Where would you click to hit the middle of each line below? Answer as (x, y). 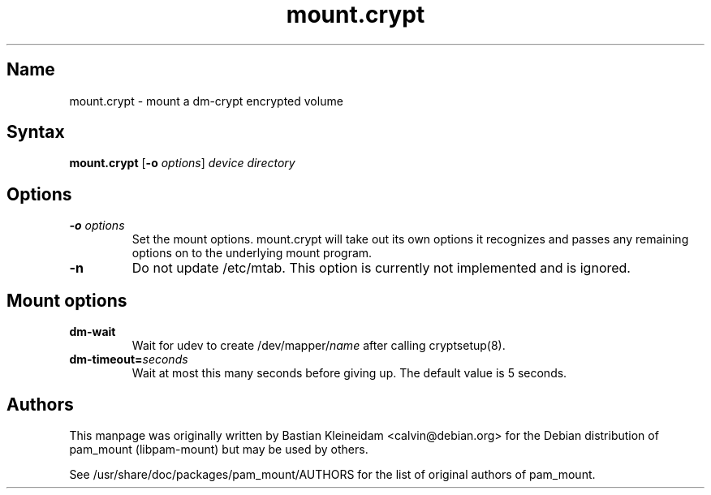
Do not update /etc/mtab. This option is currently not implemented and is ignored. (381, 268)
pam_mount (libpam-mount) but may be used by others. (219, 449)
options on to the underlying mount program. (252, 253)
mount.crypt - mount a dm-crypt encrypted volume (206, 101)
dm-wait (93, 332)
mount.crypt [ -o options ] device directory (182, 163)
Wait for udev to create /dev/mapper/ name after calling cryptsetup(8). (319, 346)
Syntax (36, 132)
